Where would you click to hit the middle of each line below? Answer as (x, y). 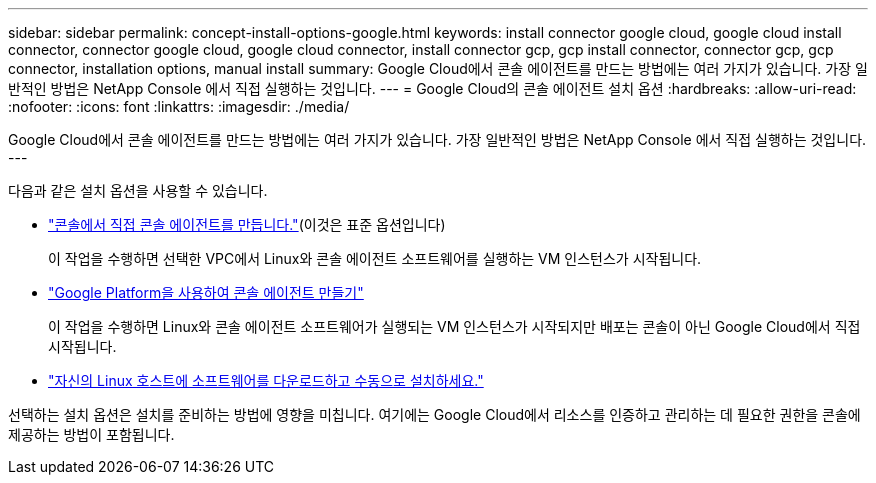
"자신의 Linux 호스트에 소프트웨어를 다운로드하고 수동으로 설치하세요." (266, 380)
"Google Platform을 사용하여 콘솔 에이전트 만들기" (206, 292)
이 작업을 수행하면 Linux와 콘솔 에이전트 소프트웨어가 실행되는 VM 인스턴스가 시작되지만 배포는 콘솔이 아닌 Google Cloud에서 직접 (454, 326)
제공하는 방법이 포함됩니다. (91, 434)
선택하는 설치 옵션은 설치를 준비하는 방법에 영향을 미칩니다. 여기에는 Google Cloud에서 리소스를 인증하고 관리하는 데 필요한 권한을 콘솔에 (434, 414)
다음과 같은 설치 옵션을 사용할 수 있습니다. (138, 190)
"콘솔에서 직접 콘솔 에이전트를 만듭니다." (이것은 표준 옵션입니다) (247, 224)
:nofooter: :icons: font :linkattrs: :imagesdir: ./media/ (179, 106)
